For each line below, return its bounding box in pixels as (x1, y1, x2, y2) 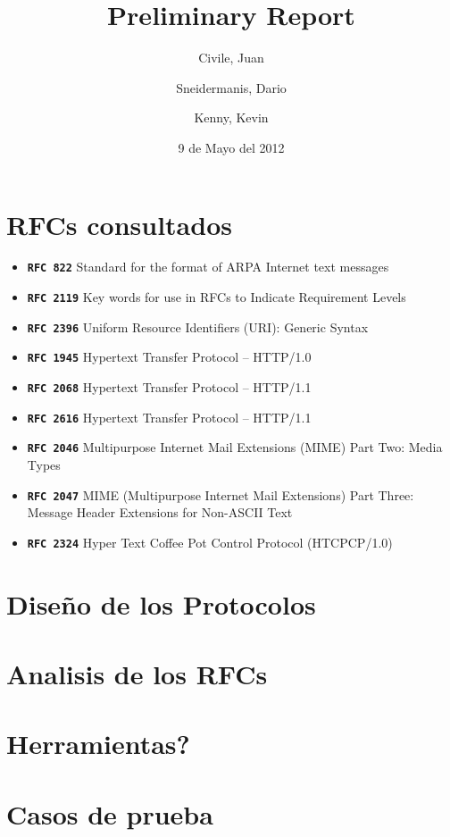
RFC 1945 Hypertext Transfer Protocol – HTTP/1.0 (27, 347, 312, 366)
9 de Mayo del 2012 (178, 138, 285, 156)
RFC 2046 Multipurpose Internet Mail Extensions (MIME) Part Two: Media (27, 438, 443, 456)
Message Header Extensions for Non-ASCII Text (27, 503, 293, 522)
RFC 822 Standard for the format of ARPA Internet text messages (27, 257, 389, 276)
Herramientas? (6, 725, 190, 762)
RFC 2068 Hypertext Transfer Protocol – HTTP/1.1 (27, 378, 312, 397)
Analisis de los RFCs (6, 656, 268, 692)
